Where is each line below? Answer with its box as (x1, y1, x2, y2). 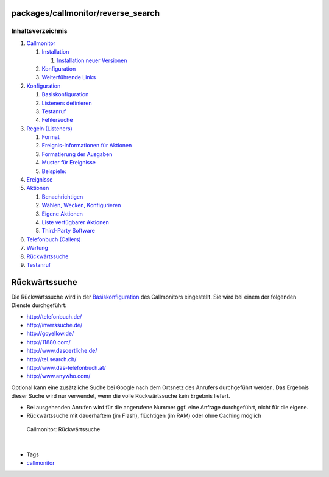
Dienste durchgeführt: (11, 302, 67, 309)
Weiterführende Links (41, 74, 96, 81)
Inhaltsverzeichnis (11, 27, 68, 35)
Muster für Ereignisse (41, 159, 96, 166)
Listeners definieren (41, 99, 92, 107)
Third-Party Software (41, 227, 96, 235)
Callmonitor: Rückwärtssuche (26, 426, 101, 433)
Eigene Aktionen (41, 210, 83, 217)
